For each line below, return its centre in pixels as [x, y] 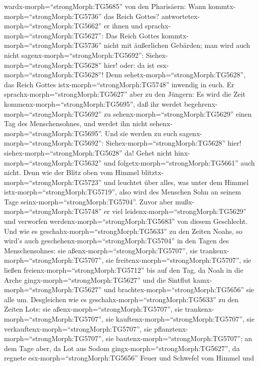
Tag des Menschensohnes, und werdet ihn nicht [76, 123]
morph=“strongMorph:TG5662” [53, 26]
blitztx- [152, 172]
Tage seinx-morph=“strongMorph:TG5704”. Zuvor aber [89, 201]
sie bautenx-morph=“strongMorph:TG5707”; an [179, 338]
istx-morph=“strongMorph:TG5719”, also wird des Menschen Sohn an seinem [123, 192]
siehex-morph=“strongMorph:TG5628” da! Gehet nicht [88, 152]
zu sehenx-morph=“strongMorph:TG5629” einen [178, 113]
